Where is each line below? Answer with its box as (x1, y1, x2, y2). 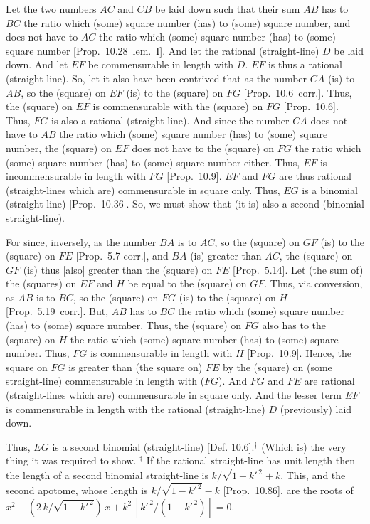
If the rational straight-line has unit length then (146, 453, 355, 468)
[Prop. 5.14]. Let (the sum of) (233, 262, 364, 277)
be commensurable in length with (88, 57, 234, 72)
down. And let (6, 57, 68, 72)
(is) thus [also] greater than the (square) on (23, 262, 213, 277)
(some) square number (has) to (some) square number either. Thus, (6, 154, 300, 169)
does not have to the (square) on (132, 140, 275, 155)
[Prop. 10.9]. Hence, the (247, 346, 352, 360)
